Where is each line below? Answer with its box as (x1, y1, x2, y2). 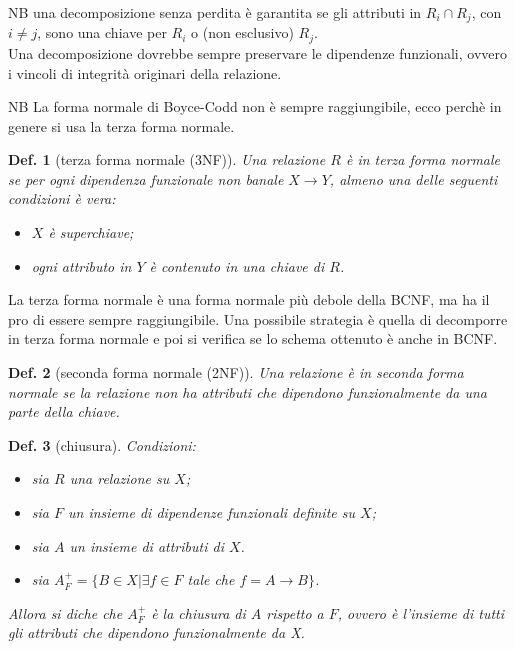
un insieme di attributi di (69, 535, 224, 556)
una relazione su (69, 468, 170, 489)
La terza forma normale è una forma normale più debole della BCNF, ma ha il (8, 289, 490, 310)
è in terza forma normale (345, 149, 501, 170)
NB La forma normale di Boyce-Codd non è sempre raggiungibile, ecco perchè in (8, 96, 502, 117)
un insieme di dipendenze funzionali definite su (68, 502, 356, 522)
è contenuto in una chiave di (149, 255, 325, 276)
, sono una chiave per (37, 22, 167, 43)
